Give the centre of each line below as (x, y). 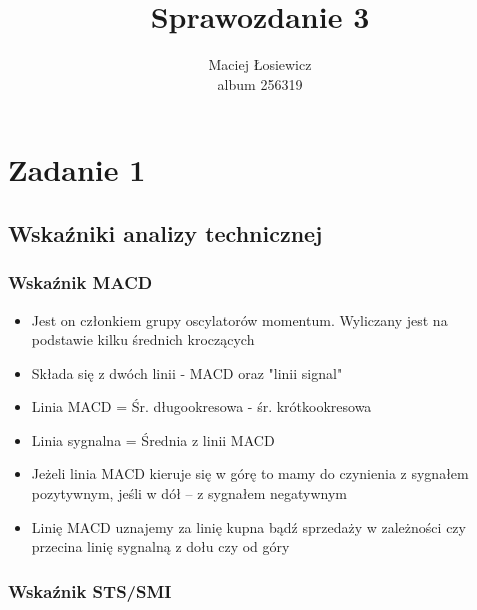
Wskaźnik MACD (80, 282)
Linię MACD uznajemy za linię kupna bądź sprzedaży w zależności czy (248, 526)
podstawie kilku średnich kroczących (143, 339)
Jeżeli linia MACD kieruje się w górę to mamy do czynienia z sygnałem (250, 473)
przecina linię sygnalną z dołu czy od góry (160, 546)
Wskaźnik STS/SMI (90, 590)
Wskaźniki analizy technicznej (165, 232)
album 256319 (260, 83)
